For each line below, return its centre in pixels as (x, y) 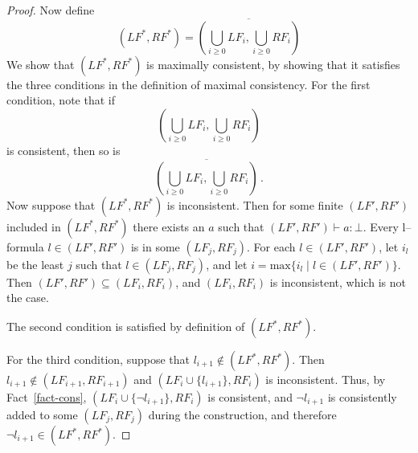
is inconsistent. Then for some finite (255, 204)
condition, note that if (61, 100)
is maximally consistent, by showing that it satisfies (273, 64)
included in (34, 226)
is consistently (362, 397)
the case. (28, 298)
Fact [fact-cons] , (47, 397)
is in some (155, 246)
